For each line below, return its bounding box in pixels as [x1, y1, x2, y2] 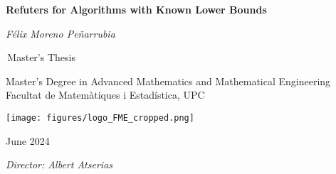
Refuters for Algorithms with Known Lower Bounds [6, 2, 267, 16]
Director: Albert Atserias [6, 157, 113, 172]
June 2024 [6, 133, 50, 148]
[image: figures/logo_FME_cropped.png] [6, 112, 194, 123]
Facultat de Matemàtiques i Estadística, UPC [6, 87, 205, 102]
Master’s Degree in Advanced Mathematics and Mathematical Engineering [6, 73, 331, 88]
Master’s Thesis [7, 50, 75, 65]
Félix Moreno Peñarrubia [6, 26, 115, 40]
